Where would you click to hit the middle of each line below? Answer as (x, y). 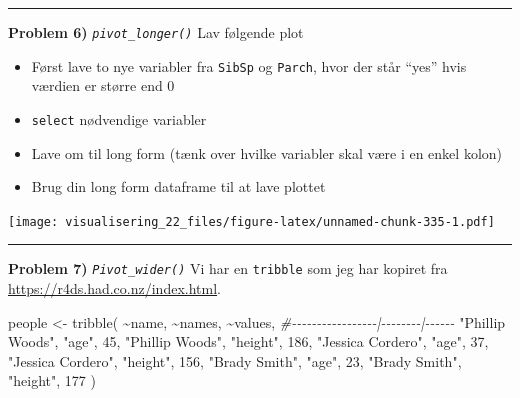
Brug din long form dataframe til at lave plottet (178, 186)
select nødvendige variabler (119, 118)
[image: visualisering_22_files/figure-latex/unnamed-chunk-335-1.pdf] (251, 221)
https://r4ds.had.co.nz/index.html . (114, 288)
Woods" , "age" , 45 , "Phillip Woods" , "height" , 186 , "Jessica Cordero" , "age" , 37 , (248, 341)
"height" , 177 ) (52, 380)
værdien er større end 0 (103, 85)
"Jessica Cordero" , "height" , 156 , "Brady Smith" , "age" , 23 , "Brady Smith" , (235, 360)
